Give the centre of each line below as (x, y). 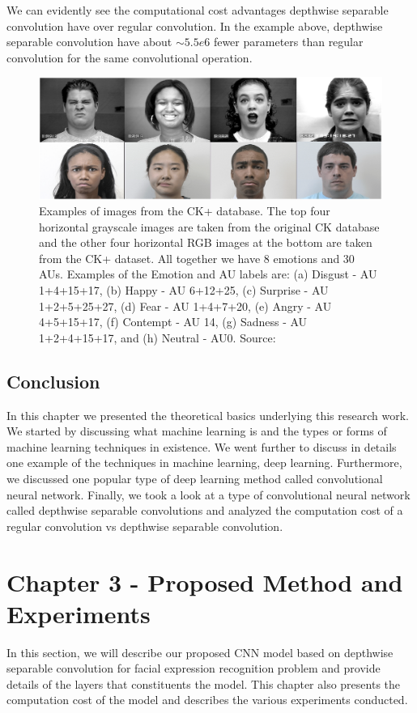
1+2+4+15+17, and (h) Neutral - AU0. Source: (157, 337)
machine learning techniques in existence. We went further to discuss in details (202, 446)
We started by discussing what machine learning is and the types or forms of (197, 431)
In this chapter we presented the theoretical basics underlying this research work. (208, 415)
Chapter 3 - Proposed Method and (205, 581)
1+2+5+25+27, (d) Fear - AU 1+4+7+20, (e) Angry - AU (185, 306)
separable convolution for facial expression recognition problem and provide (194, 668)
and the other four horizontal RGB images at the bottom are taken (206, 242)
